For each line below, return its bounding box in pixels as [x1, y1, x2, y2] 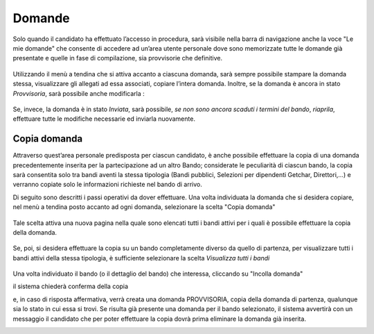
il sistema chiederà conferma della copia [12, 282, 128, 291]
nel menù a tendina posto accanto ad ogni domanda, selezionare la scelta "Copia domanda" [12, 203, 276, 211]
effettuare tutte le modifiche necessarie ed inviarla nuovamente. [12, 115, 195, 123]
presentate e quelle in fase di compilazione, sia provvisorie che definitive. [12, 54, 223, 62]
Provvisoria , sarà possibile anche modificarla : [12, 89, 145, 97]
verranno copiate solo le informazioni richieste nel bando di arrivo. [12, 181, 202, 189]
